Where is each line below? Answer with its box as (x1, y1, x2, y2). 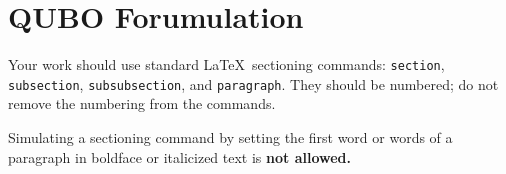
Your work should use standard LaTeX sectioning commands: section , (8, 54, 445, 75)
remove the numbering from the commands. (8, 93, 276, 114)
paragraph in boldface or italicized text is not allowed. (8, 146, 352, 167)
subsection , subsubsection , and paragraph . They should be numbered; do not (8, 73, 499, 94)
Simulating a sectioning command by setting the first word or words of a (8, 127, 453, 148)
